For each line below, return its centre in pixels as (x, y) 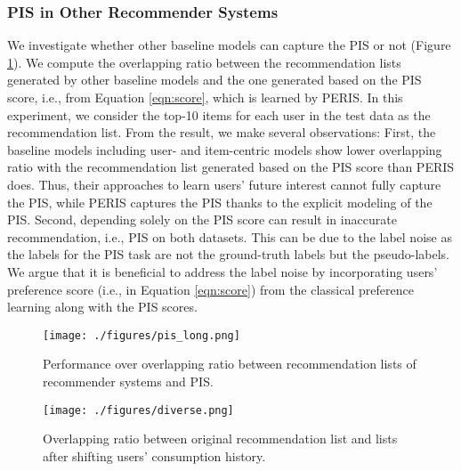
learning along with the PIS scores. (102, 307)
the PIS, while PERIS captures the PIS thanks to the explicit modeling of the (220, 202)
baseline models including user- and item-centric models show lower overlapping (225, 149)
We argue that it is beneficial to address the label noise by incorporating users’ (222, 271)
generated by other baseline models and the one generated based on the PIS (214, 80)
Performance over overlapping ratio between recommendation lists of (230, 364)
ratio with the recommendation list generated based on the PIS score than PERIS (231, 167)
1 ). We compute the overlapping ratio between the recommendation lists (204, 62)
